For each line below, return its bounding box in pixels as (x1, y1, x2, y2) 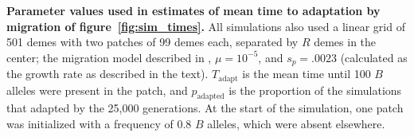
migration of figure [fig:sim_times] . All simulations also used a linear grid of (6, 18, 405, 34)
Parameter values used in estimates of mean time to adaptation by (6, 2, 381, 18)
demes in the (314, 33, 377, 50)
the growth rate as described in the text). (6, 65, 209, 82)
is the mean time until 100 (242, 65, 371, 82)
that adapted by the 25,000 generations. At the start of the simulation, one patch (6, 100, 404, 116)
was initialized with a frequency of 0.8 (6, 115, 192, 132)
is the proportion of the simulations (228, 81, 402, 98)
